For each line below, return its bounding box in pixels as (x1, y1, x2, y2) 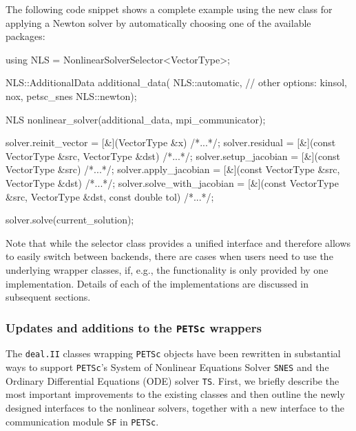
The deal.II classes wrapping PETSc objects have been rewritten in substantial (6, 346, 341, 361)
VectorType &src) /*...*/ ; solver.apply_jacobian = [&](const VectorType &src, (6, 162, 340, 177)
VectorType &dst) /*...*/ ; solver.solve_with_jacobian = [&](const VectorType (6, 175, 339, 190)
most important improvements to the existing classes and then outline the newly (6, 387, 345, 401)
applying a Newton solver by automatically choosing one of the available (6, 15, 311, 30)
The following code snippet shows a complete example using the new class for (6, 2, 333, 16)
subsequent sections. (6, 290, 91, 304)
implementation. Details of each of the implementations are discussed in (6, 276, 309, 290)
